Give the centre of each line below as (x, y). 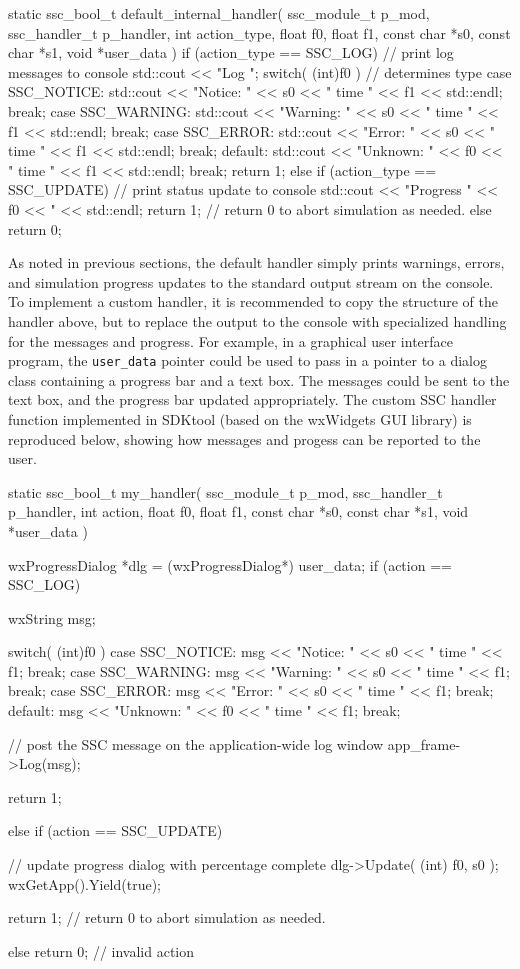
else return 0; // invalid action (101, 950)
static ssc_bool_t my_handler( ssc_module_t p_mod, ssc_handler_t (225, 491)
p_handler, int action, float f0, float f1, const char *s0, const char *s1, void (238, 511)
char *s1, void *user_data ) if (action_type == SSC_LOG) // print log (231, 52)
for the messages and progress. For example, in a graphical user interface (231, 340)
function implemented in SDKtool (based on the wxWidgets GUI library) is (240, 418)
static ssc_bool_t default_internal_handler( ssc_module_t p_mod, (219, 13)
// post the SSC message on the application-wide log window (196, 743)
